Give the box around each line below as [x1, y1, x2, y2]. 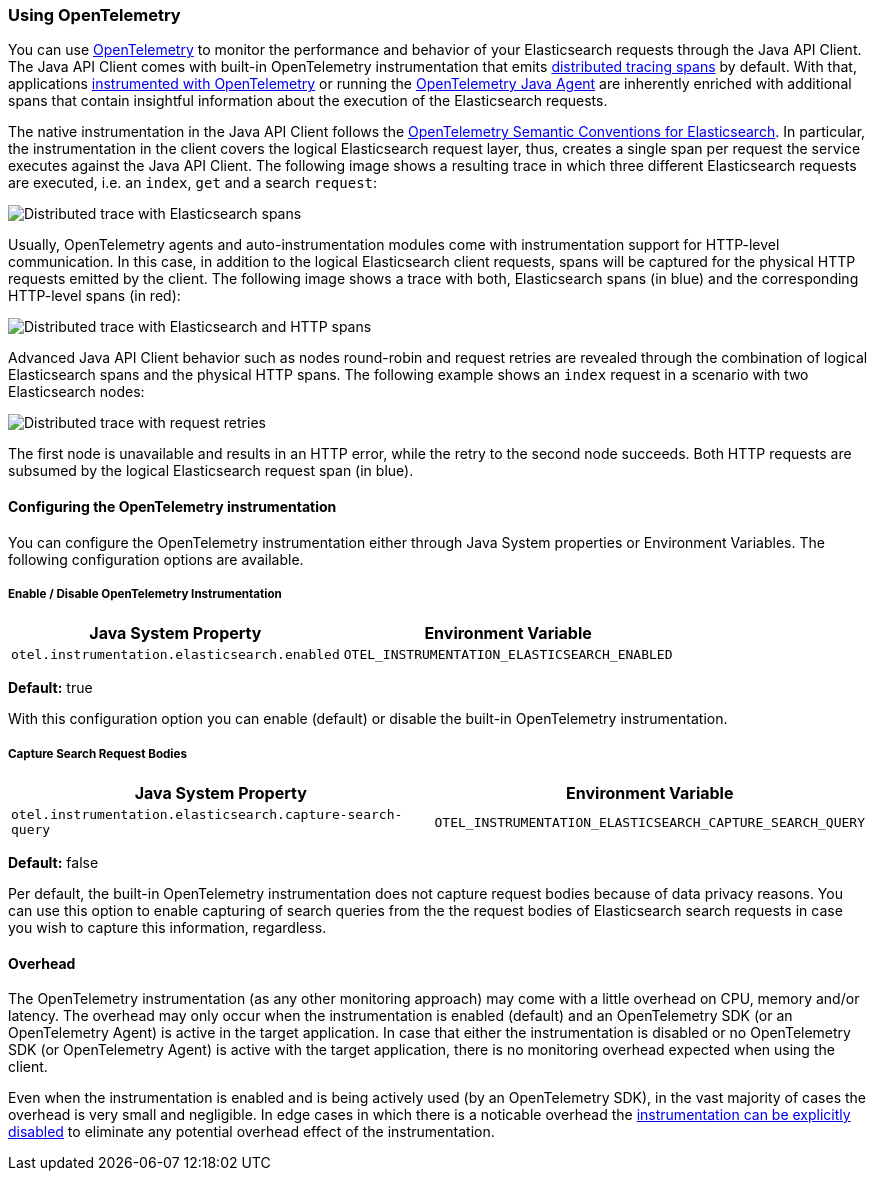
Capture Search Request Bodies [8, 746, 187, 761]
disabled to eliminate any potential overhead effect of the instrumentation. [8, 1123, 495, 1141]
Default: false [8, 854, 99, 872]
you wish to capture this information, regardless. [8, 919, 327, 937]
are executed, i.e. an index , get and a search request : [8, 174, 378, 192]
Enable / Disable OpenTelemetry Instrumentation [8, 586, 282, 601]
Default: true [8, 679, 93, 697]
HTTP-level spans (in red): [8, 287, 181, 305]
